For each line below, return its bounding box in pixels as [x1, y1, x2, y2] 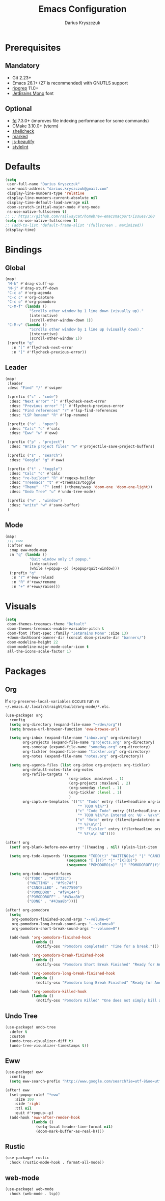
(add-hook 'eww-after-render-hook [9, 1115, 80, 1120]
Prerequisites [5, 42, 61, 53]
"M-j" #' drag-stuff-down [7, 286, 58, 291]
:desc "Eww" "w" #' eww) [9, 431, 58, 436]
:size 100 [14, 1097, 34, 1102]
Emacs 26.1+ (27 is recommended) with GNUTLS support [12, 80, 128, 86]
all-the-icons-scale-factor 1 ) [7, 649, 71, 654]
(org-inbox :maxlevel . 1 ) [68, 776, 124, 781]
